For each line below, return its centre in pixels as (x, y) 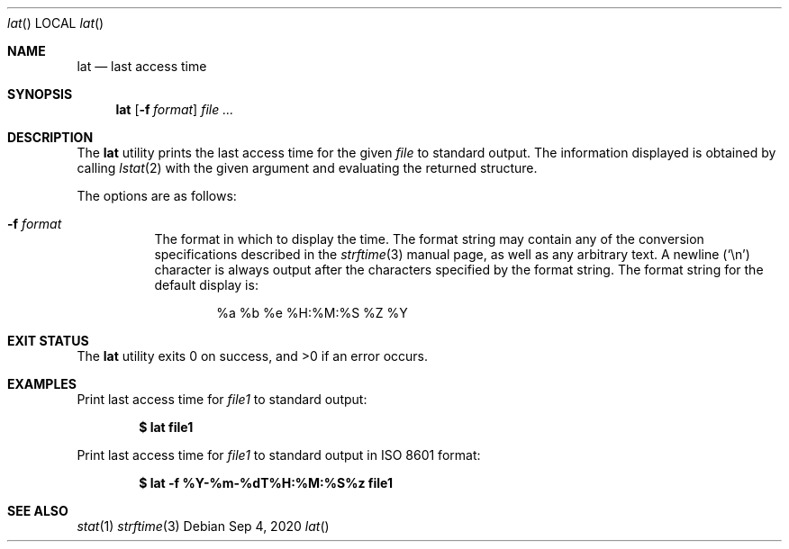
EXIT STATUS (48, 341)
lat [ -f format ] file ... (175, 109)
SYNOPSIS (40, 94)
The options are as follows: (157, 196)
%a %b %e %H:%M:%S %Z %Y (312, 313)
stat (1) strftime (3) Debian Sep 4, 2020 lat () (203, 526)
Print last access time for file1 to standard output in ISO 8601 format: (279, 455)
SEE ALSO (38, 511)
